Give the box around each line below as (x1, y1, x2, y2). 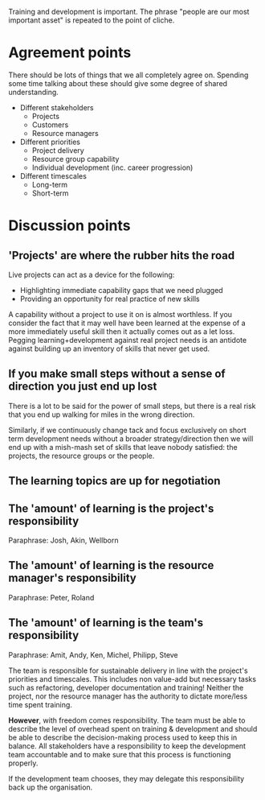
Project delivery (31, 145, 84, 155)
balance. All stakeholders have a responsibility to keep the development (8, 740, 247, 751)
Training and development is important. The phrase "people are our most (8, 7, 250, 16)
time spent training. (8, 699, 72, 709)
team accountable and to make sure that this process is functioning (8, 749, 231, 759)
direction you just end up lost (8, 380, 157, 394)
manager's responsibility (8, 571, 137, 585)
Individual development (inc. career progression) (31, 163, 194, 172)
